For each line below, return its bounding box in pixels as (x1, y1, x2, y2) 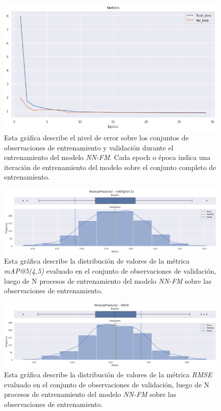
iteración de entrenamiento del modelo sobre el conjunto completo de (4, 161, 216, 172)
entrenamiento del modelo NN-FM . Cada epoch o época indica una (4, 152, 210, 162)
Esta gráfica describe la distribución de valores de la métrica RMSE (4, 369, 212, 380)
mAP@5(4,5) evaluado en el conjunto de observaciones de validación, (4, 266, 216, 276)
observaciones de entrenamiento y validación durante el (4, 142, 174, 152)
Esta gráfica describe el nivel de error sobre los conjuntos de (4, 132, 189, 143)
